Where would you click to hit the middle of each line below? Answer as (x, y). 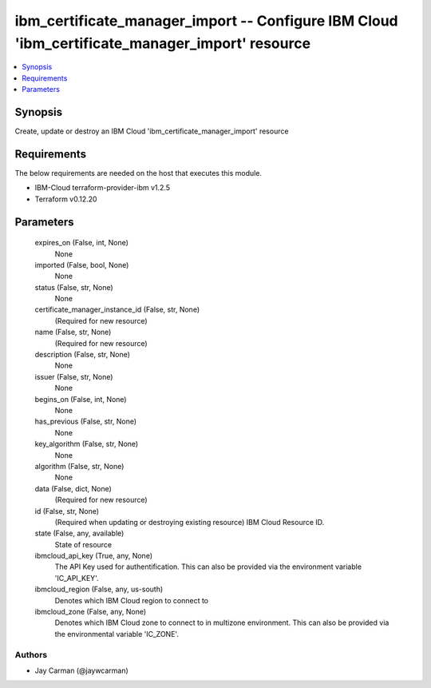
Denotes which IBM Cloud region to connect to (132, 600)
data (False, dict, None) (73, 488)
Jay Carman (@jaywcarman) (82, 670)
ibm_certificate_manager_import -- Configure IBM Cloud (206, 21)
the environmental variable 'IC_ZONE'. (117, 634)
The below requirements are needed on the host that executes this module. (138, 173)
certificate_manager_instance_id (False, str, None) (117, 310)
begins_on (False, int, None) (81, 399)
